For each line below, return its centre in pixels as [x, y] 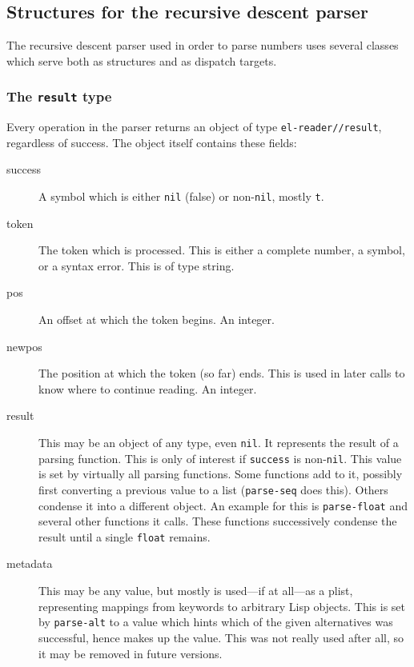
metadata [30, 563]
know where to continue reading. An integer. [148, 388]
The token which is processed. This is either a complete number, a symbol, [222, 250]
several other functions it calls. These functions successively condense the [218, 521]
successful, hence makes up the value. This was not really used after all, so [221, 637]
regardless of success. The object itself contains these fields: [152, 142]
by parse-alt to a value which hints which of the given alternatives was [216, 622]
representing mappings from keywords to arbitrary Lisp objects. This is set [222, 606]
